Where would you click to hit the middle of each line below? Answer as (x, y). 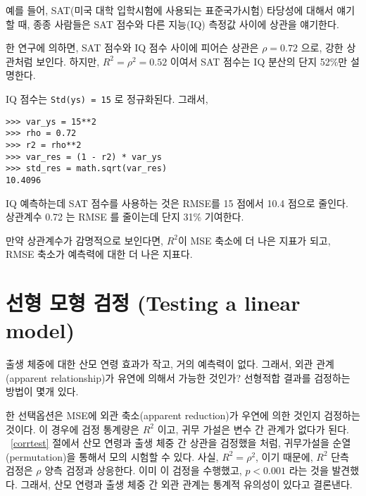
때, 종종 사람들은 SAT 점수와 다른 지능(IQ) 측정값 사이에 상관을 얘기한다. (178, 24)
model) (40, 330)
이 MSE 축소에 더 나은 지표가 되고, (254, 240)
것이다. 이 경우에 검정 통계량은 (72, 429)
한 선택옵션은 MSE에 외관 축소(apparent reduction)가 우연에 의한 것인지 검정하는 (183, 415)
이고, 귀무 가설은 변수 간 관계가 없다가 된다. (253, 429)
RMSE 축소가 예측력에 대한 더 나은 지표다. (99, 254)
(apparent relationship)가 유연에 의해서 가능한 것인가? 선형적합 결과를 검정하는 (178, 377)
